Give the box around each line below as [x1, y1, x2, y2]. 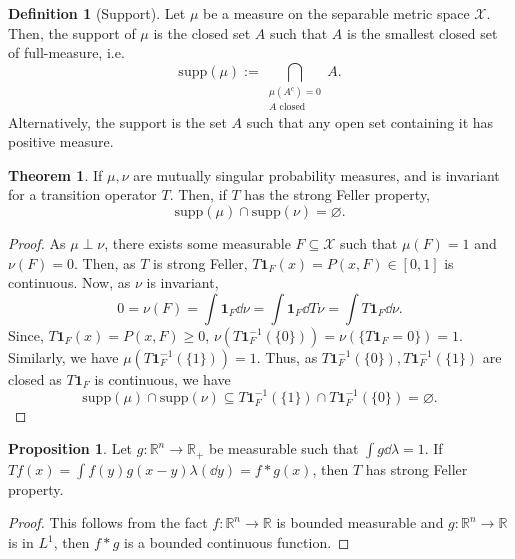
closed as [8, 368, 62, 389]
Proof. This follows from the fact [8, 512, 208, 533]
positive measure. [8, 131, 114, 152]
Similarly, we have [8, 346, 119, 367]
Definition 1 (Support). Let [8, 3, 186, 23]
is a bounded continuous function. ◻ [123, 532, 350, 553]
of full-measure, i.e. [8, 42, 125, 63]
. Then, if [169, 184, 227, 205]
